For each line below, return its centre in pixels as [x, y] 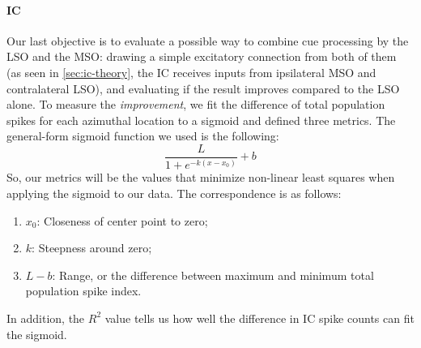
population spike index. [83, 291]
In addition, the [46, 318]
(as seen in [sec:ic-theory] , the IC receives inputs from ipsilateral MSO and [191, 72]
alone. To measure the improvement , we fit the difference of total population [196, 104]
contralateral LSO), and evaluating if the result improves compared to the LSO [203, 88]
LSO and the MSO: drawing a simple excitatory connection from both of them [202, 56]
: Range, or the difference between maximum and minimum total [213, 275]
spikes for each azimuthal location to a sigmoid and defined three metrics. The [201, 120]
